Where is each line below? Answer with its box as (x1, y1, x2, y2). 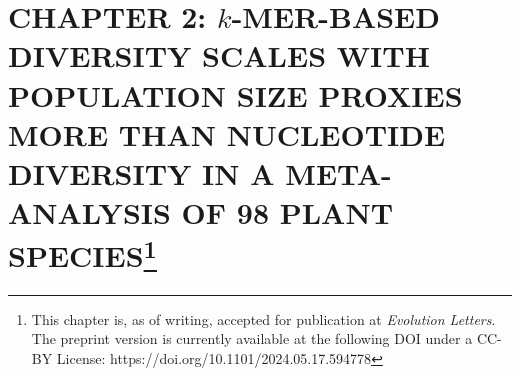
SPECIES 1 (8, 231, 158, 276)
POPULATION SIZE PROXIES (8, 74, 463, 115)
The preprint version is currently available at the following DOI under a (31, 328, 473, 349)
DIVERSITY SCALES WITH (8, 35, 430, 76)
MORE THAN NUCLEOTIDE (8, 113, 446, 154)
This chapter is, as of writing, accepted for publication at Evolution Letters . (31, 308, 496, 329)
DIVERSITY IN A (8, 152, 275, 193)
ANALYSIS (8, 192, 171, 233)
